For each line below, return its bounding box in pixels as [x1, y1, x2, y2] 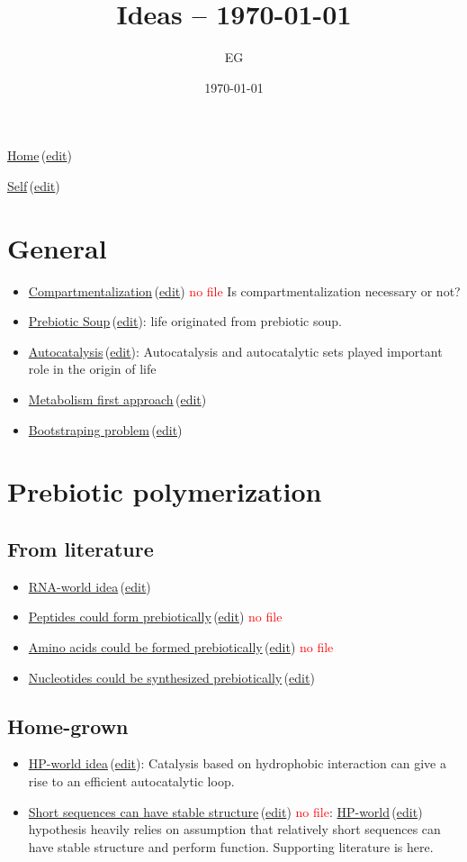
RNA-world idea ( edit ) [28, 576, 151, 595]
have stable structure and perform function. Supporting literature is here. [28, 837, 434, 856]
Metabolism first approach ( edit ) [28, 390, 207, 408]
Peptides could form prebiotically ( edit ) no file [28, 607, 283, 626]
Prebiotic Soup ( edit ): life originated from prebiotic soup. [28, 312, 342, 331]
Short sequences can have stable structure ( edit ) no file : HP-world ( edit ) [28, 802, 423, 821]
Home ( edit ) [7, 146, 72, 165]
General [7, 229, 107, 266]
